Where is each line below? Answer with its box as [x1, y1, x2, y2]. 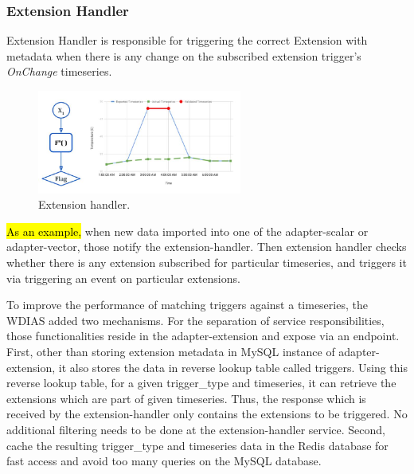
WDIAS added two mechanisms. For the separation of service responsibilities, [6, 311, 385, 328]
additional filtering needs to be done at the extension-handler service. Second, [6, 421, 385, 437]
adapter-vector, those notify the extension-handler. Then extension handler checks [6, 238, 407, 255]
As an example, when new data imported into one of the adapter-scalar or [6, 222, 369, 239]
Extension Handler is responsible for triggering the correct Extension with [6, 32, 368, 49]
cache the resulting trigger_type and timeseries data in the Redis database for [6, 437, 389, 453]
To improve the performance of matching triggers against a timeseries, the [6, 296, 368, 313]
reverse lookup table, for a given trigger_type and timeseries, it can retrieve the [6, 374, 396, 391]
